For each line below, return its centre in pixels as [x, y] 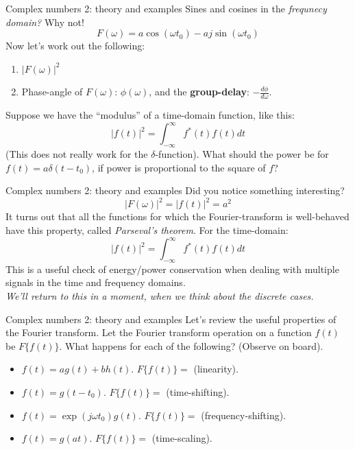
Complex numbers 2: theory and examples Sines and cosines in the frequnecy [166, 8]
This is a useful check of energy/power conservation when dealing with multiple [172, 269]
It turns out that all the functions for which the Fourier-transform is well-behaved [177, 216]
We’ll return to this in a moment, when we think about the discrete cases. [160, 296]
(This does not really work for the [77, 154]
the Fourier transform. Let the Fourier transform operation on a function [159, 332]
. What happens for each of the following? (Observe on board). [191, 345]
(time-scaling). [182, 438]
